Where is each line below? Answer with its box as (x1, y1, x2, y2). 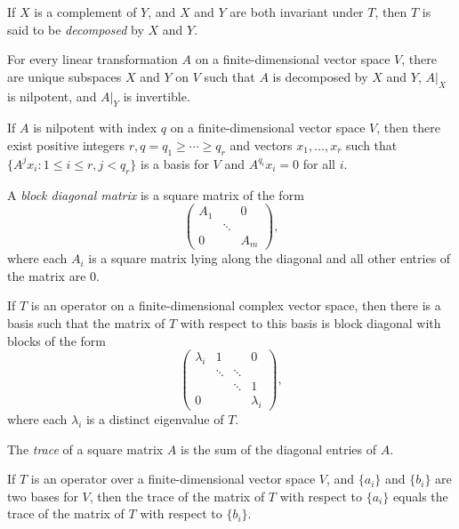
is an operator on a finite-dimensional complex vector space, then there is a (30, 296, 441, 315)
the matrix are (7, 266, 86, 285)
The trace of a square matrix (7, 439, 164, 458)
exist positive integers (7, 135, 125, 154)
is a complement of (34, 3, 137, 20)
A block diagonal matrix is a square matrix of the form (7, 185, 304, 204)
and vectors (229, 135, 293, 154)
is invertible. (123, 86, 190, 105)
